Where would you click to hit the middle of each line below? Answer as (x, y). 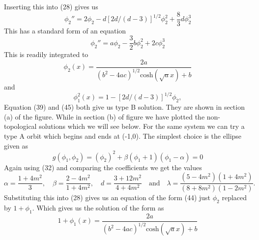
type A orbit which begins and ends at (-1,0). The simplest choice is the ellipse (123, 135)
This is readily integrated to (46, 54)
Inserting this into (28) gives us (51, 6)
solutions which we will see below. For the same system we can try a (142, 126)
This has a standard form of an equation (65, 30)
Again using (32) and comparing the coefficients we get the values (103, 167)
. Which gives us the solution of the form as (98, 207)
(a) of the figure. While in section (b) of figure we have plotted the (104, 116)
